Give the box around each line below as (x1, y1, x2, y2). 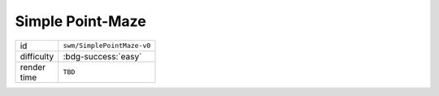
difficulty (20, 50, 54, 62)
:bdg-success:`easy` (63, 50, 142, 62)
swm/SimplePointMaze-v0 (63, 41, 151, 50)
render (20, 61, 46, 72)
